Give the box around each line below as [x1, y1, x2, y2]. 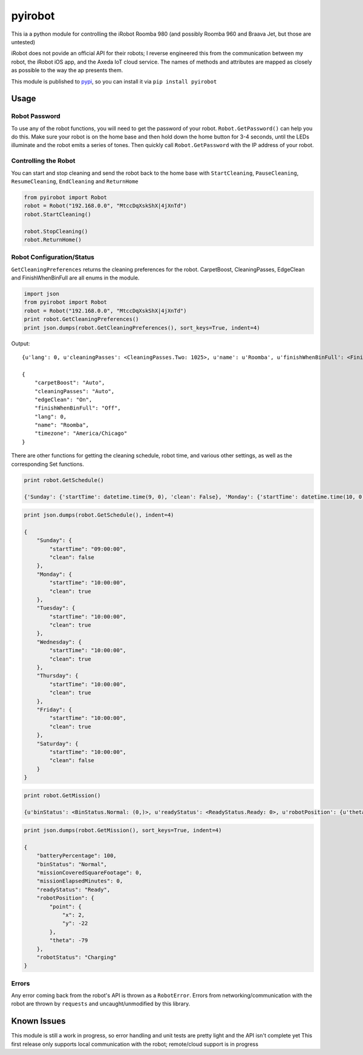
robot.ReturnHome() [24, 236, 82, 243]
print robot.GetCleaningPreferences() [24, 316, 139, 323]
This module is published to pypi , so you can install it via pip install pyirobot [11, 77, 217, 85]
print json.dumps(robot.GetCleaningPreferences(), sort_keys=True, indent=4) [24, 324, 260, 331]
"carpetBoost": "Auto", [34, 379, 105, 387]
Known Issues [11, 1016, 66, 1027]
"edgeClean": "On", [34, 396, 93, 403]
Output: [11, 339, 30, 347]
